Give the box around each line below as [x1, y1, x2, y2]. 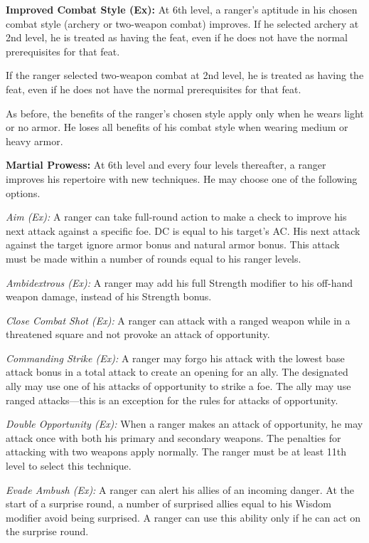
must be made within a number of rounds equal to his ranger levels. [6, 251, 301, 265]
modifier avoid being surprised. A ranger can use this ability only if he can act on [6, 510, 361, 524]
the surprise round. [6, 524, 89, 539]
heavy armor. [6, 133, 63, 148]
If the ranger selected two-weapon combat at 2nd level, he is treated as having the [6, 68, 364, 83]
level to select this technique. [6, 458, 132, 473]
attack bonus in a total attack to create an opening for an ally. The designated [6, 364, 348, 379]
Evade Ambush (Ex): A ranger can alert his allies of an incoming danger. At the [6, 482, 354, 497]
